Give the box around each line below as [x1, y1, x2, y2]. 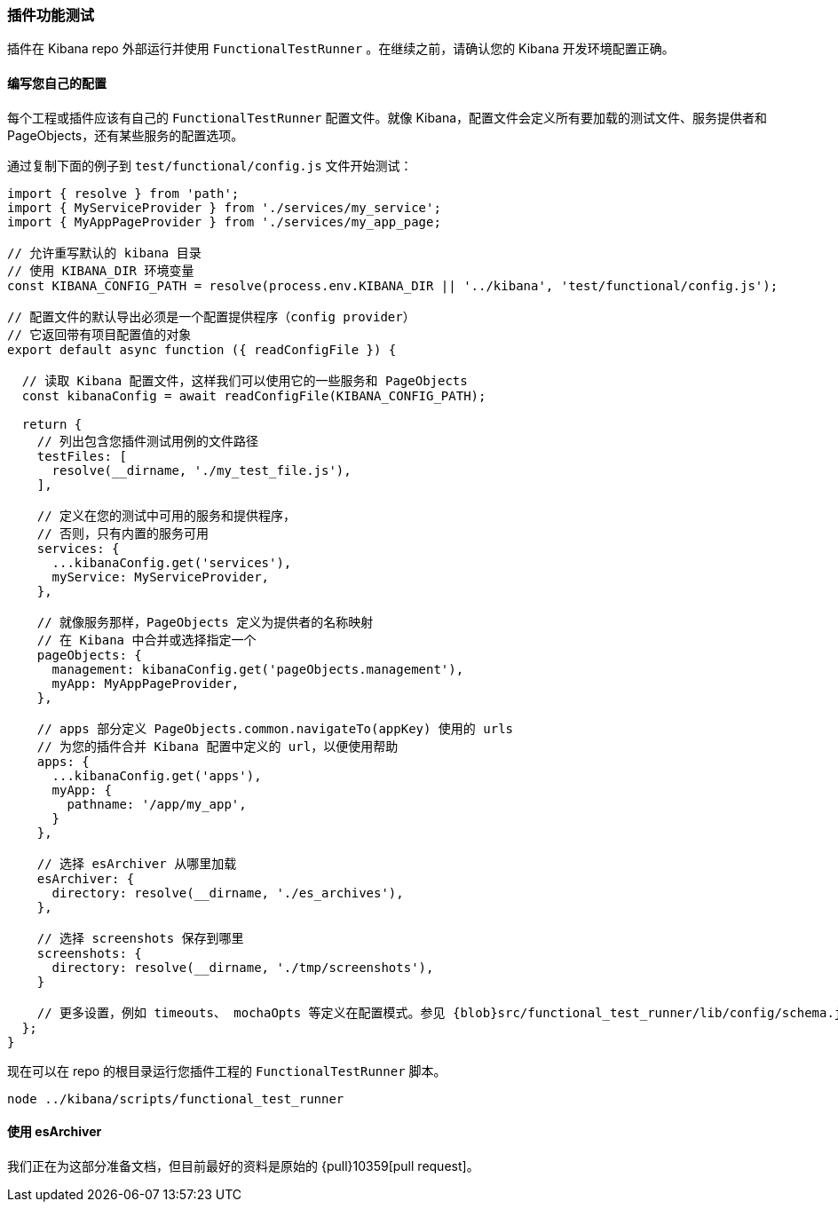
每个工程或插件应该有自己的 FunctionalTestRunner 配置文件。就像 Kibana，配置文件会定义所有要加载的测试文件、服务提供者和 [7, 109, 768, 125]
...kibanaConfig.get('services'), [51, 555, 292, 570]
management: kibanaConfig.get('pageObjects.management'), [51, 661, 464, 676]
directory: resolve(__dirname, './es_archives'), [51, 885, 404, 900]
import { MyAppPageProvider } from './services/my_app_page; [7, 214, 441, 229]
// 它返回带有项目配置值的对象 [7, 327, 192, 342]
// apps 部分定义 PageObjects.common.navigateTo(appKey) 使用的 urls [36, 721, 514, 736]
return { [21, 416, 83, 431]
